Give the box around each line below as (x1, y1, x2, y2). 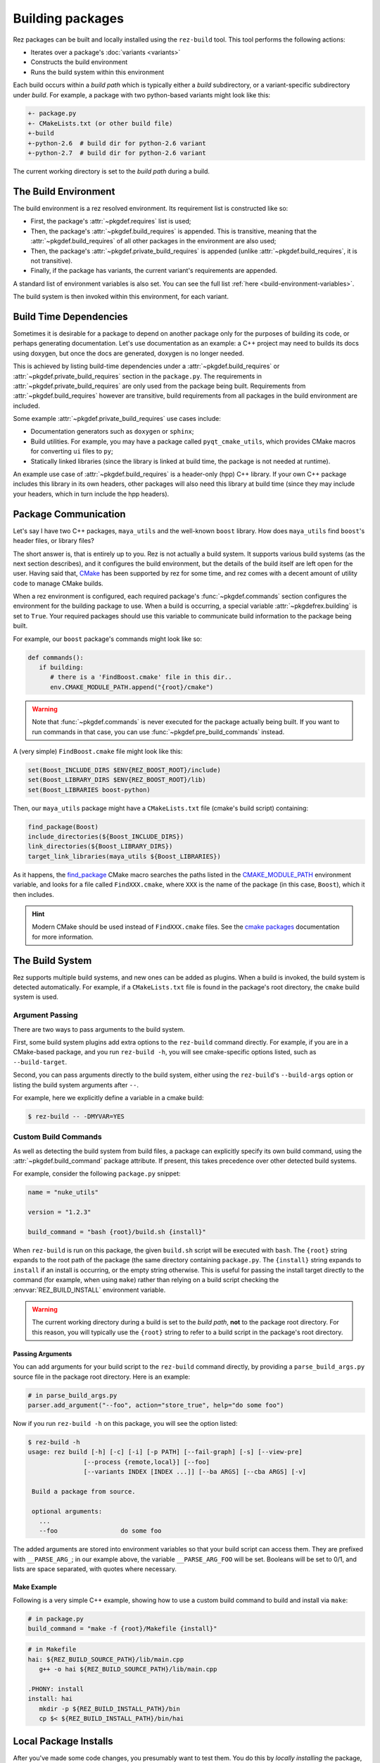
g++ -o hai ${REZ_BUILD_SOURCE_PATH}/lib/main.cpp (39, 1665, 217, 1673)
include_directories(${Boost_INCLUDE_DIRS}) (27, 833, 184, 841)
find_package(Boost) (27, 822, 99, 831)
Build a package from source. (32, 1487, 137, 1495)
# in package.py (27, 1615, 84, 1623)
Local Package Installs (13, 1735, 114, 1747)
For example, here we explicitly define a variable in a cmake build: (13, 1093, 204, 1102)
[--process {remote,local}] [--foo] (83, 1458, 210, 1466)
